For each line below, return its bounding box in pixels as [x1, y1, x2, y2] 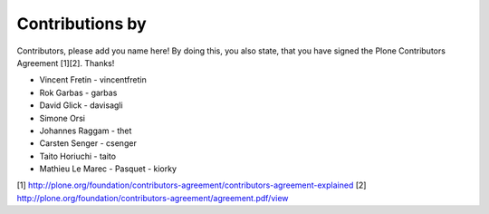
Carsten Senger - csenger [39, 138, 138, 149]
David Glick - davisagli [39, 100, 123, 111]
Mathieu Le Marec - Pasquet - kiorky [39, 163, 177, 174]
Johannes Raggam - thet [39, 125, 132, 136]
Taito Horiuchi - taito [39, 151, 117, 161]
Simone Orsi [39, 112, 86, 123]
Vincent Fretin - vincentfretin [39, 74, 147, 85]
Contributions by [16, 14, 147, 34]
